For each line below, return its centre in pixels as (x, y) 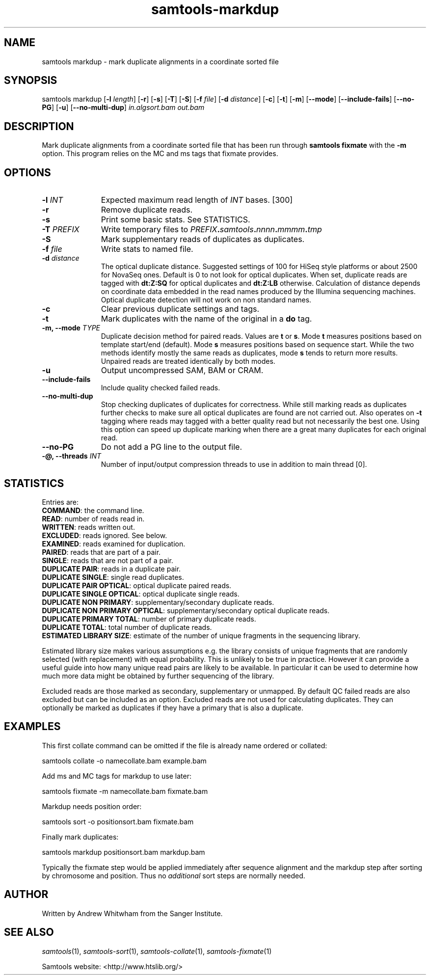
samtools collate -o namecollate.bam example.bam (124, 761)
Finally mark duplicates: (80, 837)
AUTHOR (26, 895)
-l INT (53, 200)
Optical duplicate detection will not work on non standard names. (206, 300)
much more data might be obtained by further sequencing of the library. (158, 676)
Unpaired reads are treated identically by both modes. (188, 361)
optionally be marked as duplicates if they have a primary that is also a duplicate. (173, 707)
